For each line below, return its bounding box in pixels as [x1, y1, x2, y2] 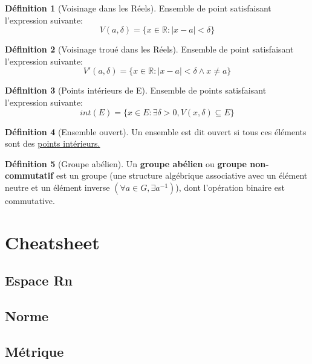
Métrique [5, 342, 64, 360]
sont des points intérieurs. [5, 137, 100, 150]
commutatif [5, 169, 54, 182]
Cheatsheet [5, 229, 100, 254]
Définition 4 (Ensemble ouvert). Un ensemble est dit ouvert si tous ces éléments [5, 125, 307, 138]
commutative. [5, 194, 55, 206]
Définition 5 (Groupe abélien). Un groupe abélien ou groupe [5, 157, 247, 170]
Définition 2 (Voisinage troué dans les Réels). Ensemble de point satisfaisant [5, 43, 294, 56]
